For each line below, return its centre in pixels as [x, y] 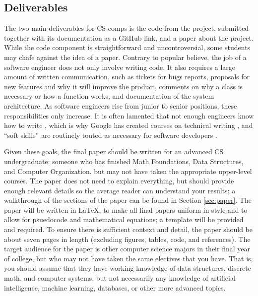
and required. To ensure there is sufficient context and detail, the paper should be [129, 229]
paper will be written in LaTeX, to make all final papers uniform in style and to [126, 209]
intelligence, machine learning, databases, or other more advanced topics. [115, 287]
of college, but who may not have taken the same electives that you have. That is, [129, 258]
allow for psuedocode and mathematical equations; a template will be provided [124, 219]
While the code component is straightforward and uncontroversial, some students [127, 47]
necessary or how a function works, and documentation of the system [109, 96]
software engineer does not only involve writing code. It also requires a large [120, 67]
